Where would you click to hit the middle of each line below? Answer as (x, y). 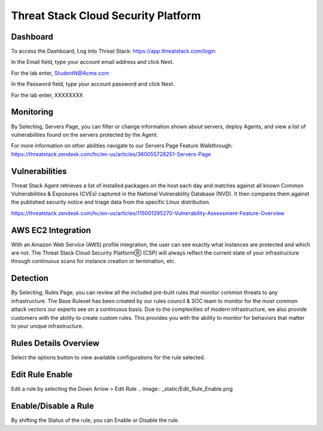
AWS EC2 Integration (51, 230)
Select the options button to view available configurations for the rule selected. (108, 357)
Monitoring (32, 112)
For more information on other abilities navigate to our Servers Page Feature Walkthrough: (122, 146)
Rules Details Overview (55, 343)
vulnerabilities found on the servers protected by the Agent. (85, 135)
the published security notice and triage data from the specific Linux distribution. (111, 202)
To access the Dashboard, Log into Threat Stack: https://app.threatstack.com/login (113, 51)
